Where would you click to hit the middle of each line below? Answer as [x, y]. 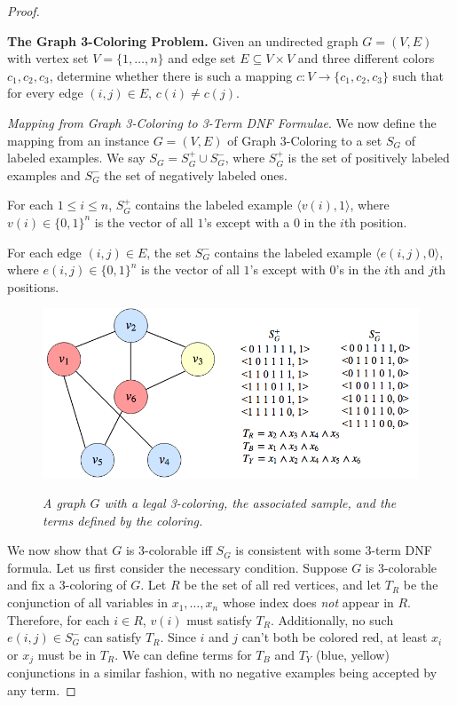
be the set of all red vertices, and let [283, 585]
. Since [178, 637]
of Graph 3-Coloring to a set [305, 140]
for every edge [45, 93]
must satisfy [219, 619]
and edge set [202, 58]
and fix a [32, 585]
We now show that [58, 550]
